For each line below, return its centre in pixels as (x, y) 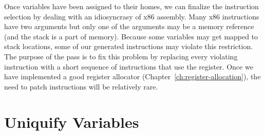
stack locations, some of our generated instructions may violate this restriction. (129, 46)
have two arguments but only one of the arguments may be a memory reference (129, 26)
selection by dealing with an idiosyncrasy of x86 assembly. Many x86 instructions (132, 16)
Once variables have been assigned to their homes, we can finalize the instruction (131, 6)
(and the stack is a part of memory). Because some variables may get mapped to (131, 36)
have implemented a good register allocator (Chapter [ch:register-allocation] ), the (132, 76)
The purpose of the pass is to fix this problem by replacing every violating (121, 56)
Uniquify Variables (72, 121)
